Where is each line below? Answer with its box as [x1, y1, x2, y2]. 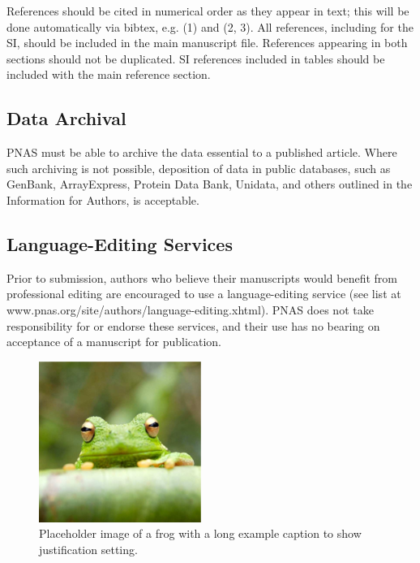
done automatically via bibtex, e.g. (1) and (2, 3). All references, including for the [6, 18, 414, 35]
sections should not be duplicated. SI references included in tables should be [6, 50, 385, 67]
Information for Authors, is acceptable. [6, 191, 199, 208]
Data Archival [6, 106, 126, 131]
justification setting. [39, 540, 138, 557]
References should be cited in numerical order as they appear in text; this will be [6, 2, 409, 19]
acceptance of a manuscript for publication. [6, 333, 222, 350]
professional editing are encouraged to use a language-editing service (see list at [6, 285, 401, 302]
